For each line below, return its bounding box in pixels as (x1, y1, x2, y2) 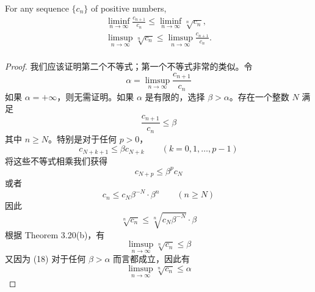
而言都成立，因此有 (113, 252, 190, 265)
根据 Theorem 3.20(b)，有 (5, 228, 105, 241)
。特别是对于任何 (48, 132, 117, 145)
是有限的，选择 (145, 90, 205, 103)
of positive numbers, (90, 2, 167, 14)
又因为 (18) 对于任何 (5, 252, 86, 265)
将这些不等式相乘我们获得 (5, 154, 107, 167)
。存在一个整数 (229, 90, 289, 103)
